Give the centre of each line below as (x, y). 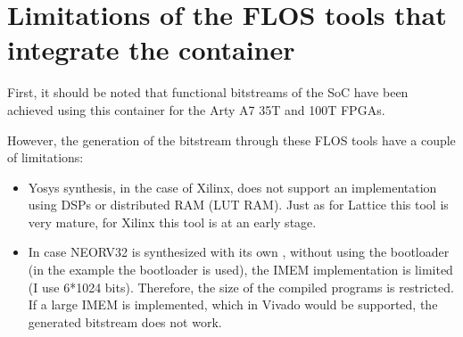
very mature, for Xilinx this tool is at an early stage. (172, 222)
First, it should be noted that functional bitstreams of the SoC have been (208, 92)
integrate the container (151, 49)
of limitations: (45, 157)
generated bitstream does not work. (125, 321)
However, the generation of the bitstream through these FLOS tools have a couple (231, 140)
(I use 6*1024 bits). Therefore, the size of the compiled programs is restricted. (241, 287)
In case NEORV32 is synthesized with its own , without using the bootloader (239, 252)
